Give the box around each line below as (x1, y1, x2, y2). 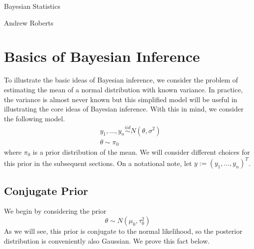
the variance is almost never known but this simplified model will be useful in (4, 94, 237, 104)
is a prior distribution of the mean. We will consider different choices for (32, 147, 250, 157)
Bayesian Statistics (4, 1, 60, 11)
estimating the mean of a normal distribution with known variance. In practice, (4, 84, 243, 94)
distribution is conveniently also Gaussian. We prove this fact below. (4, 235, 210, 246)
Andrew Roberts (4, 17, 54, 28)
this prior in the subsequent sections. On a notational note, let (4, 158, 192, 168)
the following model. (4, 113, 65, 123)
